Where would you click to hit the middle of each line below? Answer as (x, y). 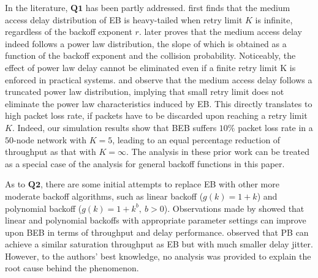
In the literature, (36, 7)
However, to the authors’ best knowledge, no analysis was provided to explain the (158, 256)
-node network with (50, 139)
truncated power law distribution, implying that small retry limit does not (145, 92)
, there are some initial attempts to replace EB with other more (160, 184)
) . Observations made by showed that (234, 208)
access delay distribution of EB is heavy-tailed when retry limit (124, 19)
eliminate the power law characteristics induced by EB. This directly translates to (159, 103)
